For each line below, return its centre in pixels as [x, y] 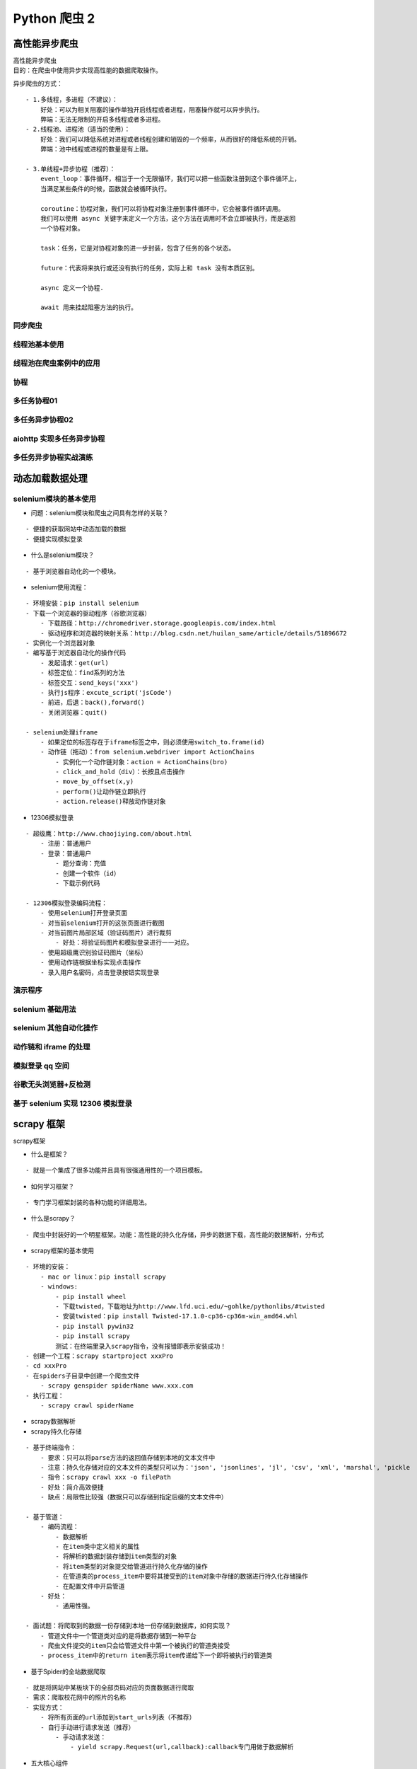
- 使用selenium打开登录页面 [84, 913]
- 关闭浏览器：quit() [74, 712]
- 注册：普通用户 [66, 843]
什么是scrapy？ [53, 1218]
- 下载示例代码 [78, 883]
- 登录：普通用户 [66, 853]
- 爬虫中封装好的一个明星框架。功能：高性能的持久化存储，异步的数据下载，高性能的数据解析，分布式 [175, 1234]
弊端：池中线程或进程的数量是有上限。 [96, 149]
